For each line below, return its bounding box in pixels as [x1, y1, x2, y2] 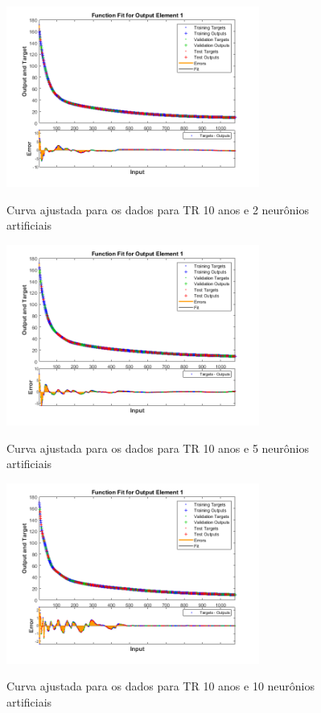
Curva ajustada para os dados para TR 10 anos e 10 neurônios [6, 678, 315, 694]
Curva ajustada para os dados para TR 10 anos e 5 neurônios [6, 439, 310, 456]
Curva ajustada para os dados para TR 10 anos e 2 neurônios [6, 201, 310, 218]
